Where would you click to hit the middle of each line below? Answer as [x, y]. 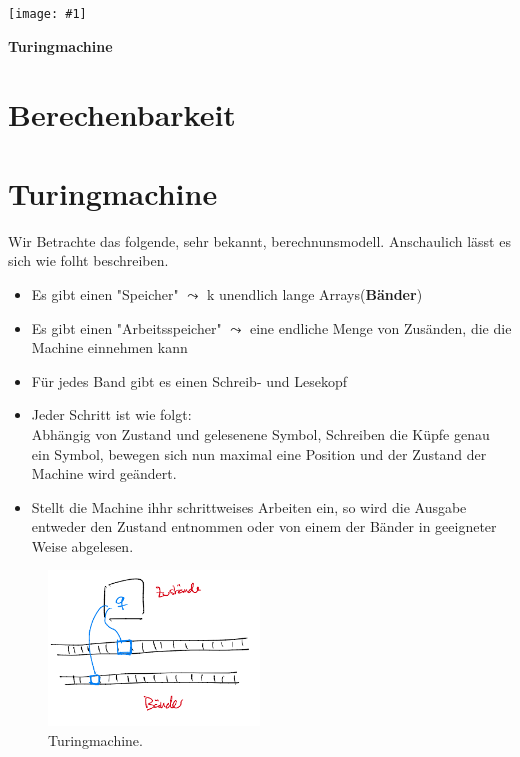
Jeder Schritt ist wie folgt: [111, 414]
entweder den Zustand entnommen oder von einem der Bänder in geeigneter [264, 526]
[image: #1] [47, 14]
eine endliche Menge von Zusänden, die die [380, 327]
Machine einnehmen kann [109, 347]
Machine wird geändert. [104, 473]
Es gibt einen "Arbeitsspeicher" [126, 327]
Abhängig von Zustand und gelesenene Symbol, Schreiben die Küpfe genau [260, 433]
